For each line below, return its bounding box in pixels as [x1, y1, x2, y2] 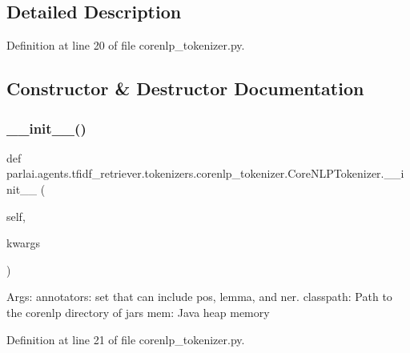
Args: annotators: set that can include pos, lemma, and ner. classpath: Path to [6, 288, 392, 305]
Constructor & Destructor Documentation [6, 76, 364, 101]
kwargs [6, 235, 41, 251]
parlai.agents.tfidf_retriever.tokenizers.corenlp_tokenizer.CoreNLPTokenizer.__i [6, 165, 404, 182]
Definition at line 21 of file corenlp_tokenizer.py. [6, 331, 245, 347]
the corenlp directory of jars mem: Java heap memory [6, 303, 270, 320]
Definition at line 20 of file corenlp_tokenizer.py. [6, 37, 245, 54]
